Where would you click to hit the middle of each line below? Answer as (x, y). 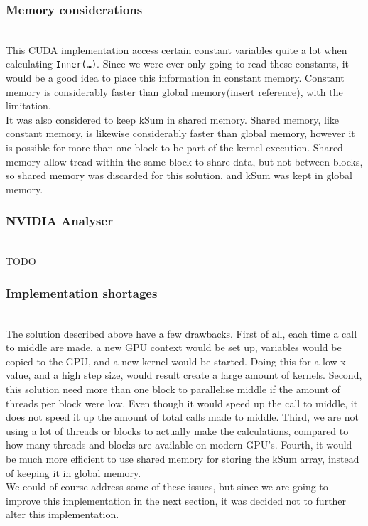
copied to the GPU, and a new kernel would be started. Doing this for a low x (176, 361)
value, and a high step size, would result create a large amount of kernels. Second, (184, 375)
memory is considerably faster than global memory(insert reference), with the (174, 91)
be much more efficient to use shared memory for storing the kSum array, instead (183, 458)
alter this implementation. (63, 514)
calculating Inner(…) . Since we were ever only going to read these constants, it (178, 64)
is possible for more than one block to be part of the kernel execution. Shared (174, 147)
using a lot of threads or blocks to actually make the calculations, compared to (177, 430)
